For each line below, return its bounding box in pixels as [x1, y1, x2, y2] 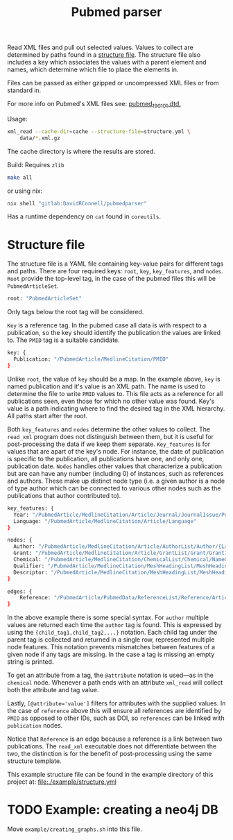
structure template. [7, 757, 62, 765]
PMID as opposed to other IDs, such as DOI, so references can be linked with [7, 714, 225, 722]
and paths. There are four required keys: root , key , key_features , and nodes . [7, 267, 223, 275]
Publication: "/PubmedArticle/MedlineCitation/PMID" [13, 356, 169, 363]
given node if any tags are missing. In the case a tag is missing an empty [7, 650, 215, 659]
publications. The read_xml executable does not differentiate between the [7, 742, 217, 751]
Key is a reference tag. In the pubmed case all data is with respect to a [7, 321, 207, 329]
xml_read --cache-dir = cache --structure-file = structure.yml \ [7, 128, 191, 135]
